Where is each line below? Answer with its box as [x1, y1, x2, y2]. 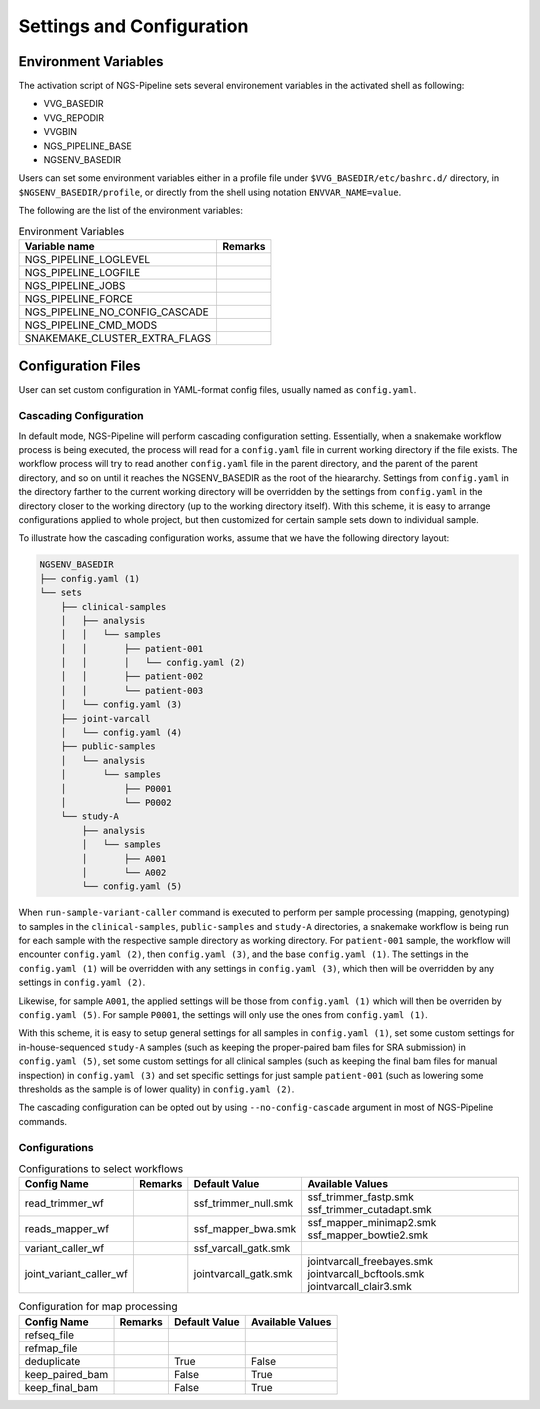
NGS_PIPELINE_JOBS [24, 278, 126, 292]
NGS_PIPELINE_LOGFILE [24, 265, 141, 279]
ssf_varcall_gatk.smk [193, 1241, 291, 1255]
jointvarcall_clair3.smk [307, 1280, 412, 1294]
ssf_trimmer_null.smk [193, 1196, 294, 1210]
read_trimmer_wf [24, 1196, 105, 1210]
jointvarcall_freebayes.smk [307, 1255, 434, 1269]
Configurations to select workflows [18, 1162, 184, 1176]
